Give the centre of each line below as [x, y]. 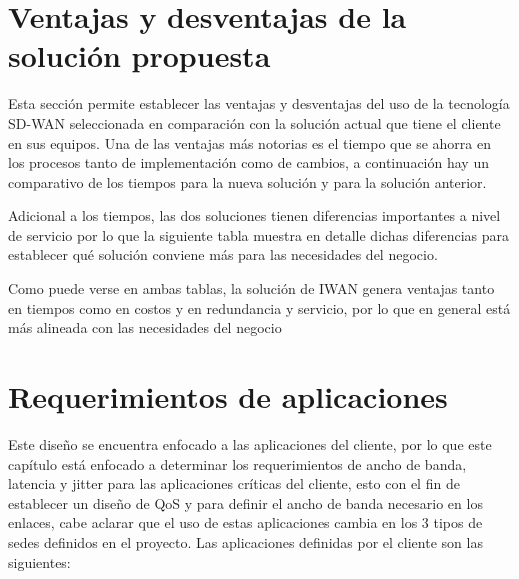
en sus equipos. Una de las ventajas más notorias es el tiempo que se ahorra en [249, 142]
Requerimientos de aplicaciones [228, 396]
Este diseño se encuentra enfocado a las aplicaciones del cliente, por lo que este [250, 443]
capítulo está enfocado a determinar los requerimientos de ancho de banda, [237, 463]
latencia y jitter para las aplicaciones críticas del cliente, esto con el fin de [234, 483]
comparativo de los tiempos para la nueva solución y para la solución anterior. [247, 181]
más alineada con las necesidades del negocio [145, 327]
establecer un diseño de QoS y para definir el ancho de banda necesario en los [245, 502]
